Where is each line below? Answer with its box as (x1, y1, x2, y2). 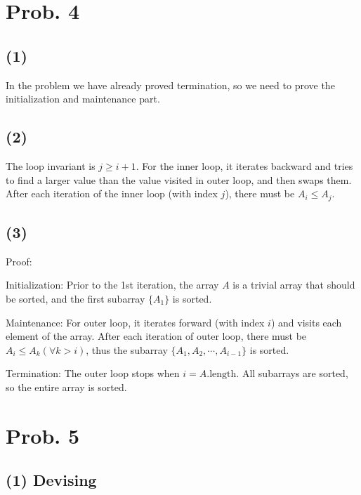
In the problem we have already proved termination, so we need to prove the (6, 77, 335, 92)
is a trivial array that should (232, 277, 355, 292)
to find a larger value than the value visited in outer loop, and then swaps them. (6, 172, 352, 187)
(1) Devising (6, 469, 97, 491)
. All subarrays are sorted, (236, 366, 348, 381)
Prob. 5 (6, 421, 80, 449)
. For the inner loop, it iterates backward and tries (136, 158, 353, 173)
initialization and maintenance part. (6, 91, 160, 106)
